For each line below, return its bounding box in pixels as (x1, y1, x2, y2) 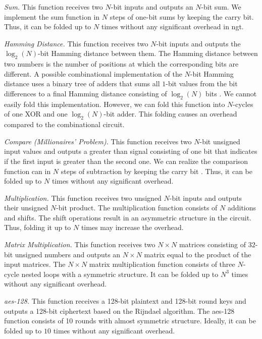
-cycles (233, 98, 253, 109)
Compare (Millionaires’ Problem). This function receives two (4, 136, 192, 146)
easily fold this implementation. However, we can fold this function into (4, 98, 225, 109)
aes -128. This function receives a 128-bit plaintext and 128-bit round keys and (4, 296, 246, 306)
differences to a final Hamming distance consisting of (4, 88, 167, 98)
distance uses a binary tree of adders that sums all (4, 78, 160, 89)
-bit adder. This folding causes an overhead (103, 108, 237, 119)
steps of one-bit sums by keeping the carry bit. (110, 11, 254, 22)
